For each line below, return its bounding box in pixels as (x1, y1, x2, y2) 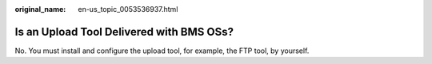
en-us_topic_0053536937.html (78, 5, 178, 13)
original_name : (14, 5, 66, 13)
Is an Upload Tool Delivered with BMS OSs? (14, 24, 234, 39)
